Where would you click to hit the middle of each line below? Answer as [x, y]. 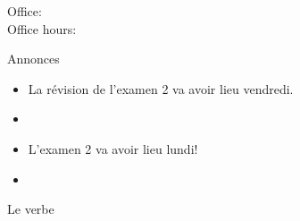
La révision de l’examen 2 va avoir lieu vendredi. [161, 88]
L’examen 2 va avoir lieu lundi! [113, 148]
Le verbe [31, 209]
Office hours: [42, 28]
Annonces [33, 59]
